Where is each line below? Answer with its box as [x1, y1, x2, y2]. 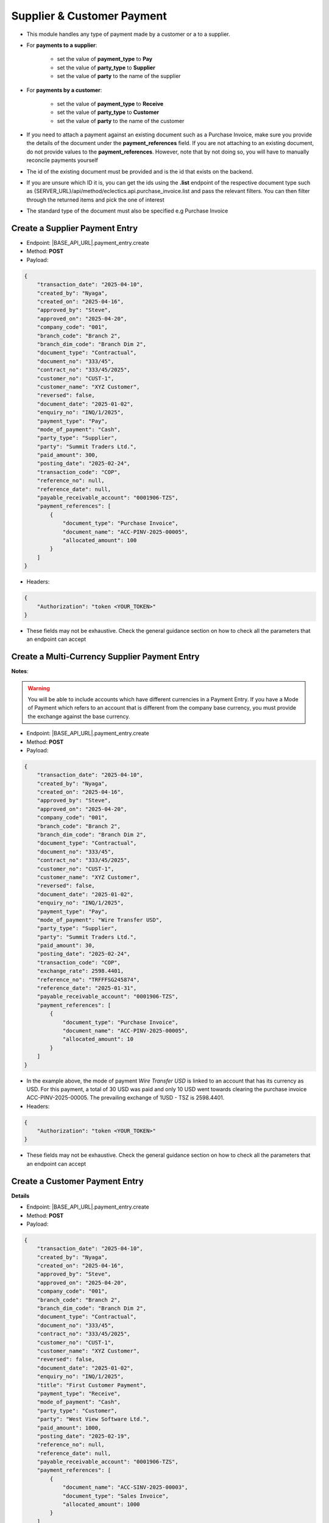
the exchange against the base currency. [27, 713, 130, 720]
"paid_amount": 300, [37, 451, 99, 459]
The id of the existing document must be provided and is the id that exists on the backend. [26, 168, 253, 175]
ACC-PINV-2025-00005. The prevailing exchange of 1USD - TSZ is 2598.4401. [26, 1094, 225, 1101]
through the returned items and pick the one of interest [26, 196, 164, 203]
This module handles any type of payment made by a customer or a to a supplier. [26, 30, 230, 38]
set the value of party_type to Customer [57, 108, 160, 116]
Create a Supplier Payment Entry [11, 223, 138, 233]
